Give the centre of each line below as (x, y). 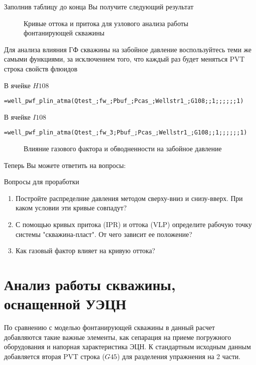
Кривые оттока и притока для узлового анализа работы (106, 23)
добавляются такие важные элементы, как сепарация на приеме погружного (118, 337)
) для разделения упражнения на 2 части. (179, 356)
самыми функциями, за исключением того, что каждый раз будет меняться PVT (124, 59)
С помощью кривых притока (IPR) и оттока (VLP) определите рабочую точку (134, 224)
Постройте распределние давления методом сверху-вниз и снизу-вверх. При (129, 198)
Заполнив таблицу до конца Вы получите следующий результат (99, 6)
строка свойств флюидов (41, 68)
